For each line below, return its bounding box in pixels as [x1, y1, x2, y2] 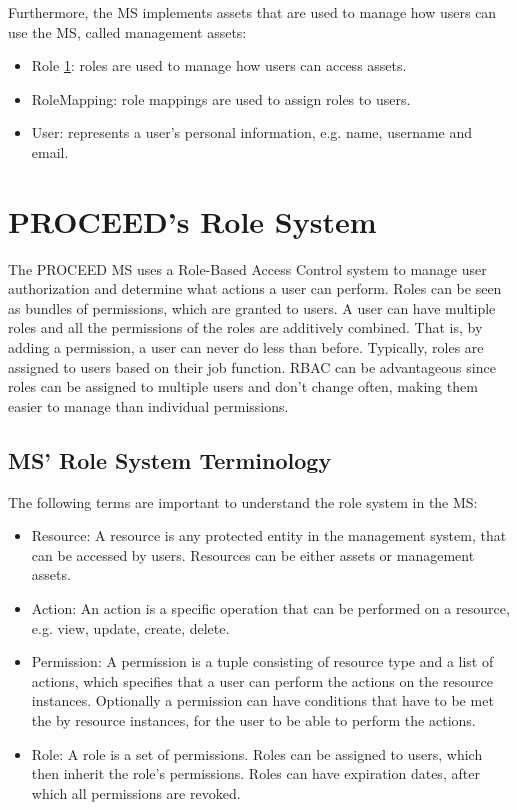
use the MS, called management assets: [8, 21, 247, 42]
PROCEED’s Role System [8, 200, 377, 241]
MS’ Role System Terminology [8, 444, 332, 475]
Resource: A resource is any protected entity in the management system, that [31, 525, 507, 546]
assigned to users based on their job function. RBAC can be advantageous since [8, 356, 496, 377]
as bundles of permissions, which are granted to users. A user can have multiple [8, 297, 496, 318]
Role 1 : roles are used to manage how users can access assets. [31, 55, 407, 76]
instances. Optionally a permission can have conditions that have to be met [31, 690, 494, 711]
